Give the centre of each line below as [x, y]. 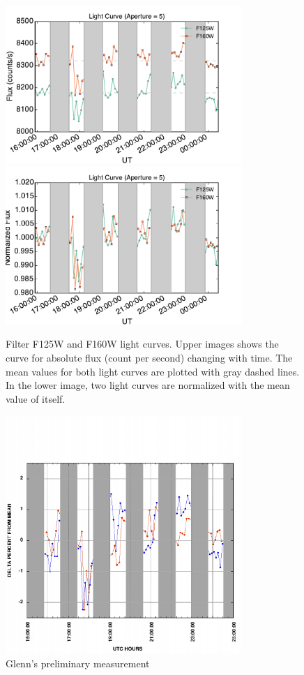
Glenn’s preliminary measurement [78, 663]
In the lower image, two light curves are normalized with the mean [148, 385]
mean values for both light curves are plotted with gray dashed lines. [153, 371]
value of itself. [36, 398]
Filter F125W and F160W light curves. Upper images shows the [142, 344]
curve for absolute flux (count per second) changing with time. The [149, 358]
